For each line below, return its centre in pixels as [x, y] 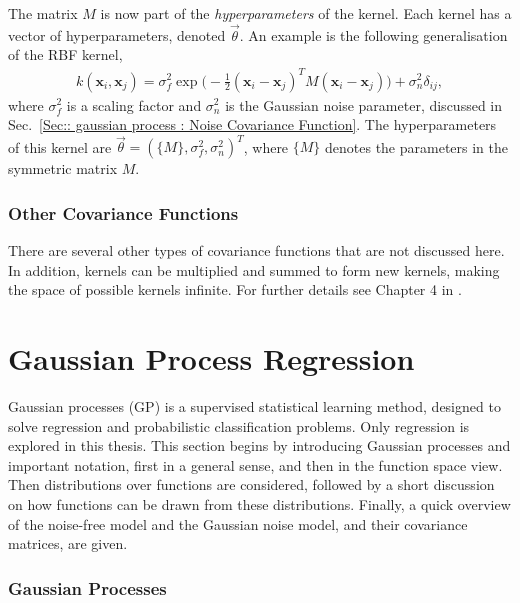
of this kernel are [60, 146]
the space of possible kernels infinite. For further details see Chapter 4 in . [235, 289]
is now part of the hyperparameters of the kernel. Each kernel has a [306, 13]
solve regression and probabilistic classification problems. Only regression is [239, 425]
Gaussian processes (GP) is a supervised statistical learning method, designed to [254, 405]
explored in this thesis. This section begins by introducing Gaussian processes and [259, 445]
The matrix [43, 13]
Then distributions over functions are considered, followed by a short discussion [251, 484]
